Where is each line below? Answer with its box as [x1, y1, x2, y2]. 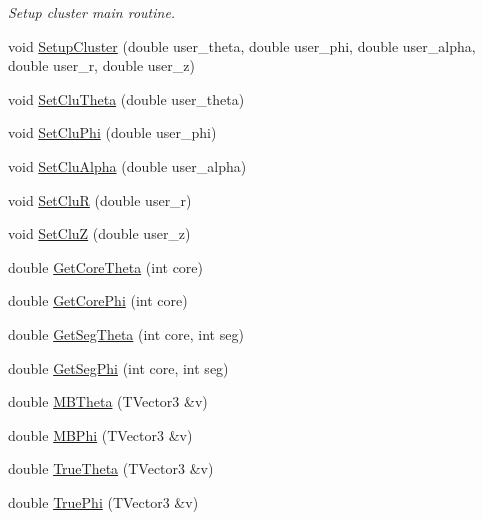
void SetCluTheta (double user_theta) [8, 88, 245, 109]
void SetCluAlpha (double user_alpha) [8, 155, 247, 176]
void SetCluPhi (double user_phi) [8, 122, 217, 143]
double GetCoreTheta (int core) [8, 256, 204, 277]
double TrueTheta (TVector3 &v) [8, 458, 214, 479]
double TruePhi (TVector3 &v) [8, 491, 199, 512]
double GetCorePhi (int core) [8, 290, 188, 311]
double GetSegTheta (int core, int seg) [8, 323, 244, 344]
